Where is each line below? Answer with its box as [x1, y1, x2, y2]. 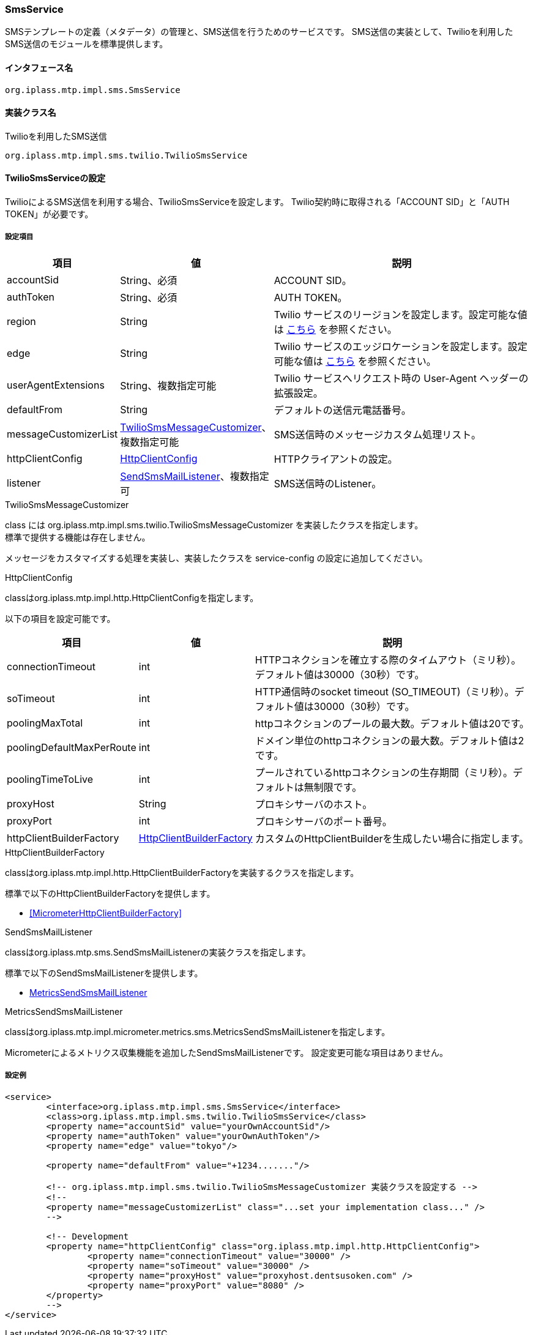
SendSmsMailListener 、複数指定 [120, 469, 269, 482]
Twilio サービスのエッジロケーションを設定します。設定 [274, 340, 527, 353]
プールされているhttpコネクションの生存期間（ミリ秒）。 [255, 766, 513, 779]
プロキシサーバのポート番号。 [255, 815, 392, 828]
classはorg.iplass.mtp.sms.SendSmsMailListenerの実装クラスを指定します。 [5, 946, 311, 957]
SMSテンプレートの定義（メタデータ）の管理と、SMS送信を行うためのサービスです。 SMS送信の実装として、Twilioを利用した [5, 26, 513, 37]
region [7, 315, 36, 327]
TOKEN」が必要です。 [5, 209, 94, 220]
